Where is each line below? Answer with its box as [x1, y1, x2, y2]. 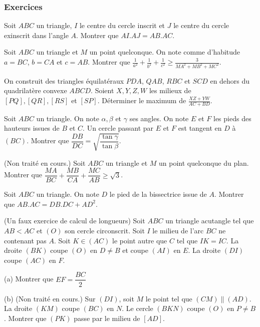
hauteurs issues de [4, 123, 60, 133]
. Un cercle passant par [83, 123, 154, 133]
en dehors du [210, 75, 250, 86]
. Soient [91, 85, 114, 96]
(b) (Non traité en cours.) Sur [4, 293, 96, 303]
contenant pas [4, 235, 47, 245]
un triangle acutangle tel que [165, 215, 254, 226]
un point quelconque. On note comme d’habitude [89, 47, 240, 57]
